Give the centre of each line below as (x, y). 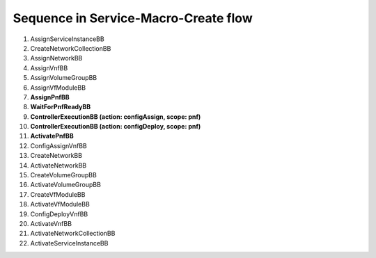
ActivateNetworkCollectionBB (73, 234)
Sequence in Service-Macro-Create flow (133, 18)
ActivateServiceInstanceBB (69, 243)
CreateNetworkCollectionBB (71, 48)
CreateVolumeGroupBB (63, 175)
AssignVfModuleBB (58, 88)
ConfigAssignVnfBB (58, 145)
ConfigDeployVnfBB (59, 214)
